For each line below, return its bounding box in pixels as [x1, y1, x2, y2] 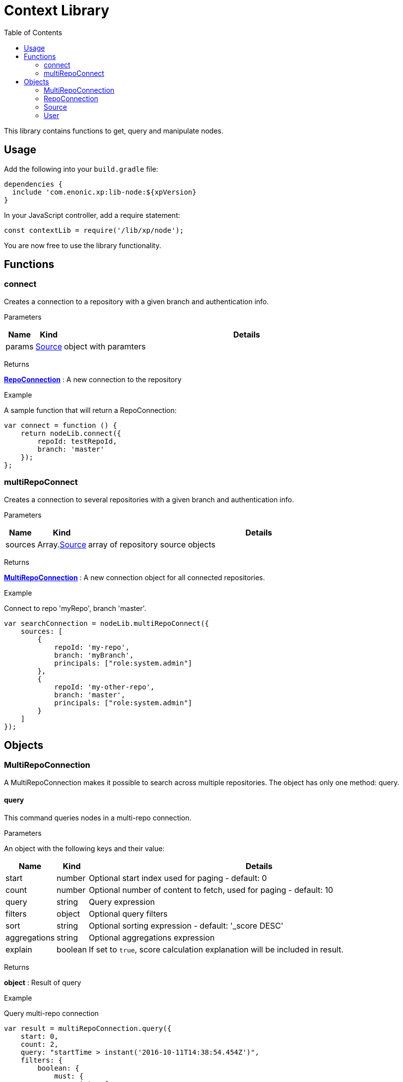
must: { [54, 1072, 84, 1080]
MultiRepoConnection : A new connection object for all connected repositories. [4, 573, 265, 582]
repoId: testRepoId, [37, 437, 117, 445]
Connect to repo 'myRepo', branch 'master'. [4, 604, 146, 612]
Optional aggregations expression [88, 933, 215, 943]
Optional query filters [88, 909, 168, 919]
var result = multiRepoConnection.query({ [4, 1024, 172, 1032]
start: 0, [20, 1032, 59, 1040]
